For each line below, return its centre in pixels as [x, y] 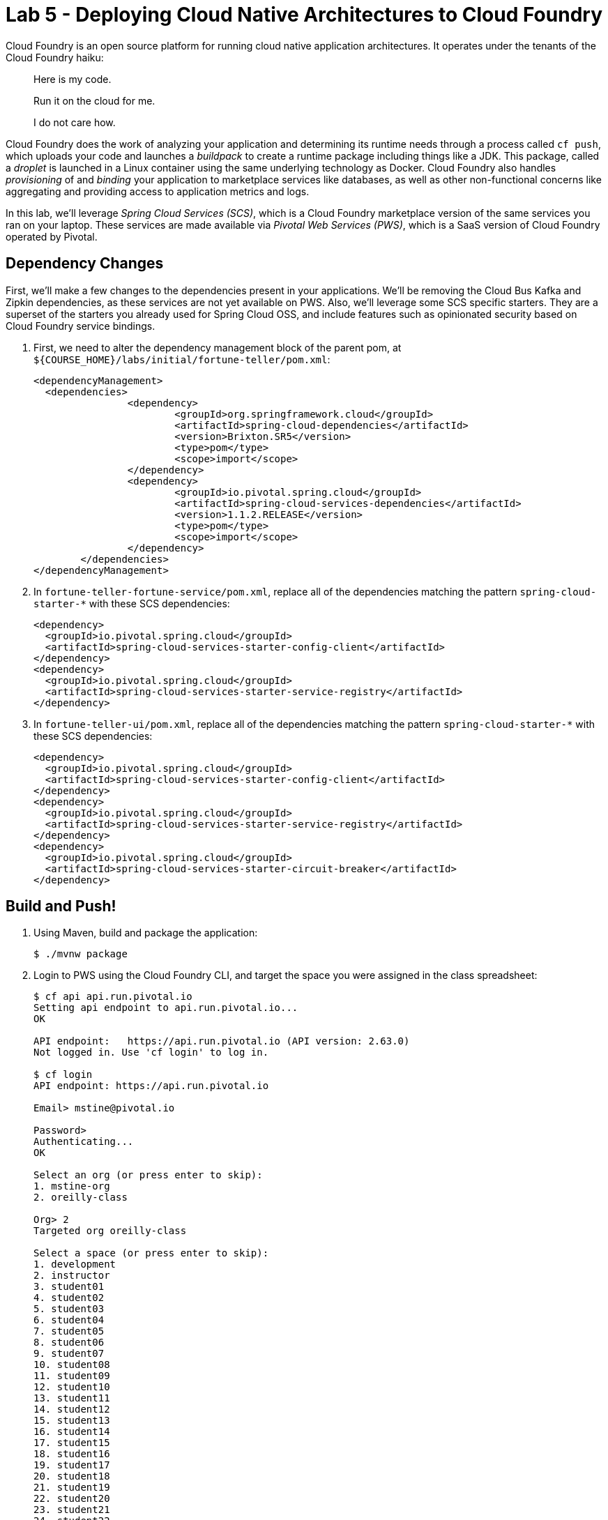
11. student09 [72, 1376]
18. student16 [72, 1454]
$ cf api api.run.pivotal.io [113, 997]
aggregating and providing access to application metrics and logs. [158, 191]
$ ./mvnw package [81, 954]
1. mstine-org [72, 1186]
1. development [75, 1264]
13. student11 [72, 1398]
